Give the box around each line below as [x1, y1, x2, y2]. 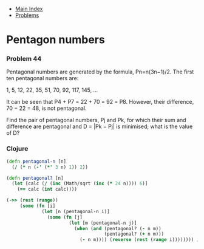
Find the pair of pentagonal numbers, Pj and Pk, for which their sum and [6, 117, 186, 124]
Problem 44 [6, 55, 42, 63]
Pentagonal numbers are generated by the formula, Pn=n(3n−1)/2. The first [6, 68, 194, 75]
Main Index [15, 5, 43, 12]
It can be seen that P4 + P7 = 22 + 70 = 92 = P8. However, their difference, [6, 98, 194, 106]
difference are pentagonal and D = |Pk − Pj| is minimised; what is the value [6, 123, 193, 130]
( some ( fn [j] [47, 214, 83, 220]
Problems [15, 12, 39, 19]
